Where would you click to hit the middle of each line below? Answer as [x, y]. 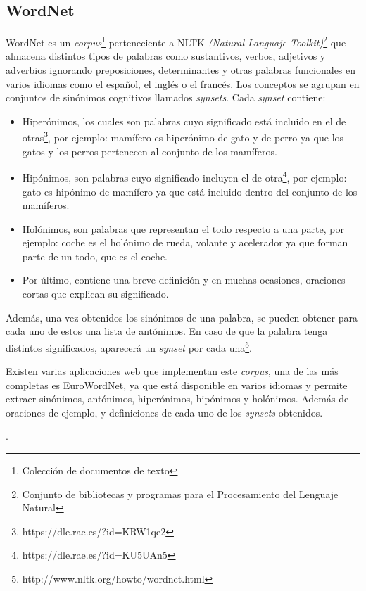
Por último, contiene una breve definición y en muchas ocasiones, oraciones [184, 280]
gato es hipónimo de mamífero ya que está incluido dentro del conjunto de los [190, 191]
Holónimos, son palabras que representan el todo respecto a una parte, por [183, 228]
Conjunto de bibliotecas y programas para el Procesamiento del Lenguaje [180, 494]
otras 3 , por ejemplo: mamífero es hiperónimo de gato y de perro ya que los [183, 136]
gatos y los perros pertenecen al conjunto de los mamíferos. [150, 151]
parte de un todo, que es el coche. [95, 256]
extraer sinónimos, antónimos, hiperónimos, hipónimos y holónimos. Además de [177, 399]
